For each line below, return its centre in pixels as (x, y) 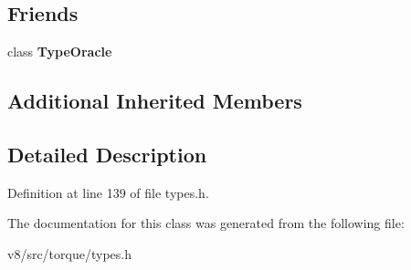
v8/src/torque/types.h (69, 253)
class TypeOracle (60, 52)
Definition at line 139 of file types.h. (108, 192)
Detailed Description (107, 154)
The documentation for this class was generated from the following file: (206, 223)
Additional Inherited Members (155, 101)
